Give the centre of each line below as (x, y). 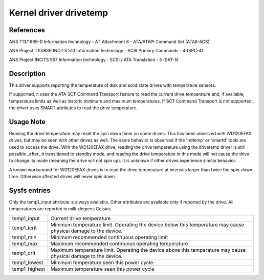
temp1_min (24, 237)
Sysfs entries (30, 190)
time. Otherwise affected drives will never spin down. (63, 177)
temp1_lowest (28, 262)
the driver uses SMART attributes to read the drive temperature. (73, 108)
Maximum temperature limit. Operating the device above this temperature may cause (148, 250)
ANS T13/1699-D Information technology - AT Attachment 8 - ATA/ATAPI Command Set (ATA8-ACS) (109, 42)
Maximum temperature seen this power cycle (102, 269)
